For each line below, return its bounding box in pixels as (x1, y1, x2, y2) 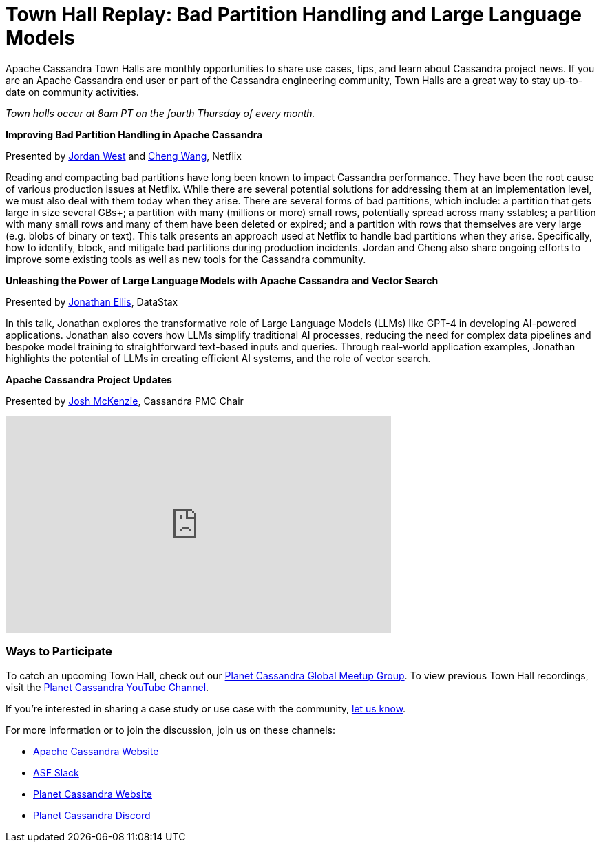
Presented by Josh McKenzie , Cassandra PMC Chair (6, 394, 244, 407)
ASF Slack (33, 766, 79, 778)
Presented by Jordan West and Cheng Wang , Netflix (6, 149, 242, 162)
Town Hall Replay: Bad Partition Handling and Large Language (6, 3, 582, 26)
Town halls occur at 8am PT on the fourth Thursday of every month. (6, 107, 315, 119)
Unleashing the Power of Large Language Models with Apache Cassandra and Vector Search (6, 274, 439, 286)
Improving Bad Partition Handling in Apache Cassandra (6, 128, 263, 140)
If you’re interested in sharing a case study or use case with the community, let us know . (6, 702, 406, 714)
